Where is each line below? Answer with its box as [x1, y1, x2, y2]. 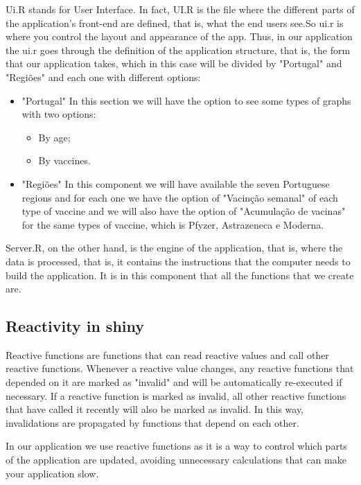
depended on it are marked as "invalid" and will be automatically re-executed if [6, 375, 342, 389]
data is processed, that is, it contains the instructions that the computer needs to [6, 254, 351, 268]
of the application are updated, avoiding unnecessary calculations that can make [6, 452, 346, 467]
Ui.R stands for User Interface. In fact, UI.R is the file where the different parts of [6, 2, 355, 16]
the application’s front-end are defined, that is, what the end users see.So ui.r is [6, 15, 344, 30]
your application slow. [6, 466, 99, 480]
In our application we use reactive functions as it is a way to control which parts [6, 439, 347, 453]
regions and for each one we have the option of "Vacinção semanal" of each [21, 190, 338, 204]
